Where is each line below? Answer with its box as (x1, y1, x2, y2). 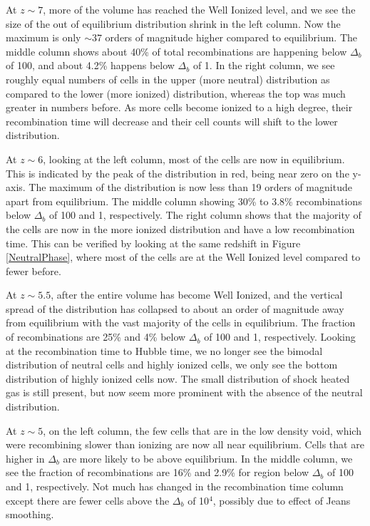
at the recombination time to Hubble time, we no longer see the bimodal (6, 343, 323, 358)
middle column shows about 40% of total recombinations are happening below (6, 43, 347, 58)
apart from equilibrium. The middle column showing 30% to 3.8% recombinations (6, 193, 362, 208)
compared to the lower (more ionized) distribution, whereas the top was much (6, 86, 346, 100)
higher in (6, 450, 45, 465)
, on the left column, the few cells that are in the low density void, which (43, 423, 361, 438)
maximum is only (6, 30, 81, 45)
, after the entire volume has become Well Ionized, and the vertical (51, 287, 343, 302)
